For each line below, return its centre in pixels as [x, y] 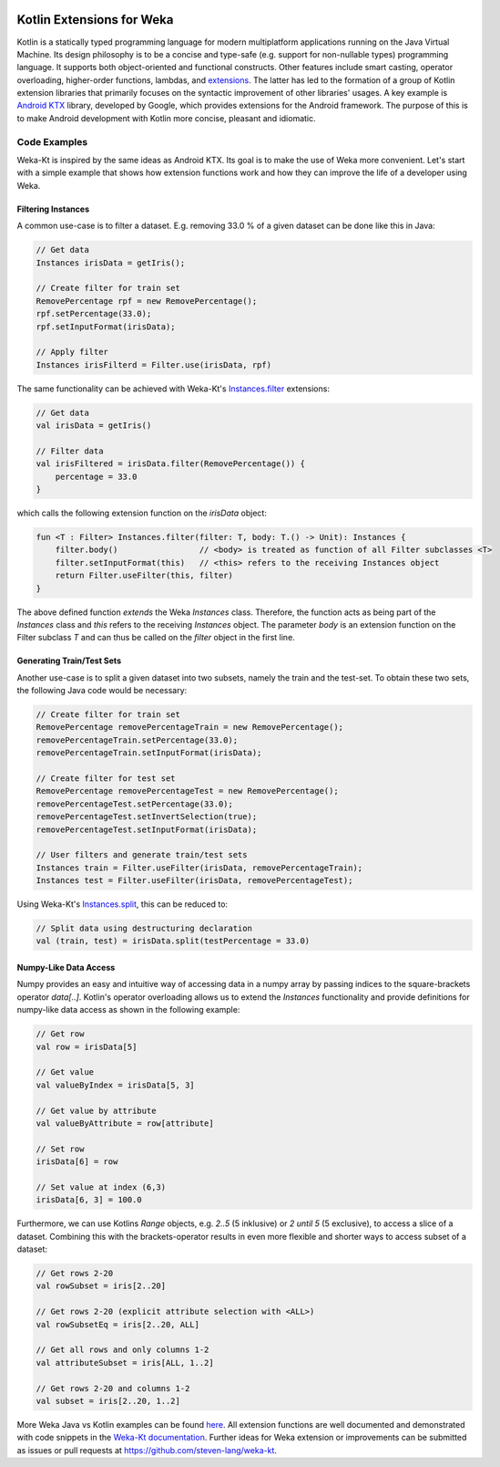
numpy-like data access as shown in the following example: [128, 1010]
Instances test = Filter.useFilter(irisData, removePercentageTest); [194, 881]
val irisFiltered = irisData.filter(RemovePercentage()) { [170, 464]
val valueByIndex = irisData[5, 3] [115, 1085]
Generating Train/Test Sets [69, 661]
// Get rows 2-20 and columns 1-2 [113, 1388]
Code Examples [52, 141]
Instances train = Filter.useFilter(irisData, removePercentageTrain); [199, 868]
